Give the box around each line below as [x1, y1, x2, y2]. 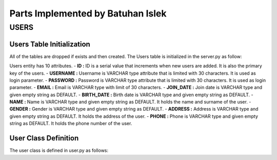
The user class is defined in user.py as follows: [9, 147, 109, 154]
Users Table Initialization [9, 40, 91, 48]
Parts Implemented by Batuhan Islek [9, 8, 167, 19]
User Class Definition [9, 134, 79, 143]
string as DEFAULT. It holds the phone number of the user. [9, 120, 132, 127]
